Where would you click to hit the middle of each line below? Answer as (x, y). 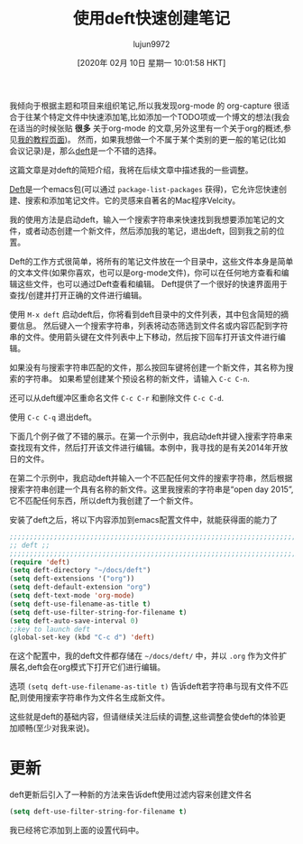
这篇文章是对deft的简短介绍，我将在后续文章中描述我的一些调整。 (132, 170)
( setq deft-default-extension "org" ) (80, 588)
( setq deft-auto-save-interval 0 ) (74, 621)
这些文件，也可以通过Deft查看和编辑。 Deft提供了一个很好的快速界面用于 (152, 283)
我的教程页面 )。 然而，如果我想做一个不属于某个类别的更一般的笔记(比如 (152, 139)
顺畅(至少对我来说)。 (55, 728)
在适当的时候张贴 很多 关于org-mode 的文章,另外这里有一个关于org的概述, (147, 128)
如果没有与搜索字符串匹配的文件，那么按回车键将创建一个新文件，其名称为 (147, 367)
